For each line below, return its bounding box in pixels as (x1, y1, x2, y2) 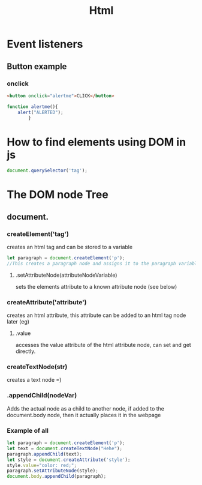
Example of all (7, 426, 49, 435)
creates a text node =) (7, 376, 62, 384)
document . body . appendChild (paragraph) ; (7, 474, 107, 480)
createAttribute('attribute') (7, 298, 87, 306)
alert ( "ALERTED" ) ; (17, 109, 64, 115)
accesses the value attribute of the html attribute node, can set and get (15, 342, 191, 349)
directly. (15, 348, 36, 355)
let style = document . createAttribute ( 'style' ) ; (7, 457, 131, 463)
